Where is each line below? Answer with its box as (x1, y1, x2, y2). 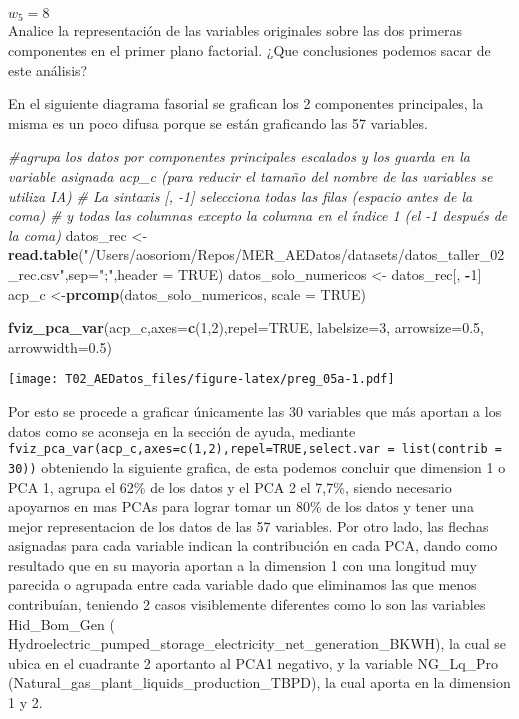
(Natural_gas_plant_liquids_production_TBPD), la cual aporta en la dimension (8, 672, 511, 693)
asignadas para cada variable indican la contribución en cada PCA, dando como (8, 535, 498, 556)
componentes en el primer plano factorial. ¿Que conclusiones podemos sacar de (8, 40, 491, 61)
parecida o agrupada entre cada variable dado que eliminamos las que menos (8, 574, 477, 595)
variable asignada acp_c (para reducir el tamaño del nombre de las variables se (8, 166, 493, 187)
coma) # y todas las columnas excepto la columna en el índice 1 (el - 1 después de (8, 205, 508, 226)
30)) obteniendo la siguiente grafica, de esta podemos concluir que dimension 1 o (8, 456, 506, 477)
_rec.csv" (8, 263, 65, 284)
